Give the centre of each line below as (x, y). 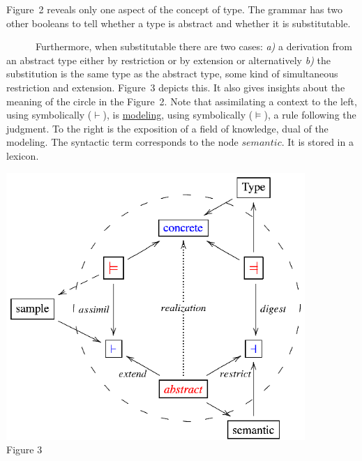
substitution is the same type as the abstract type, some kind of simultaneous (172, 74)
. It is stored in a (317, 142)
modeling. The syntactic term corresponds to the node (122, 142)
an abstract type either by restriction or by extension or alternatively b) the (168, 60)
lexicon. (23, 155)
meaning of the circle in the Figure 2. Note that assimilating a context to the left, (182, 101)
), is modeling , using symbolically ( (178, 115)
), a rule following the (310, 115)
